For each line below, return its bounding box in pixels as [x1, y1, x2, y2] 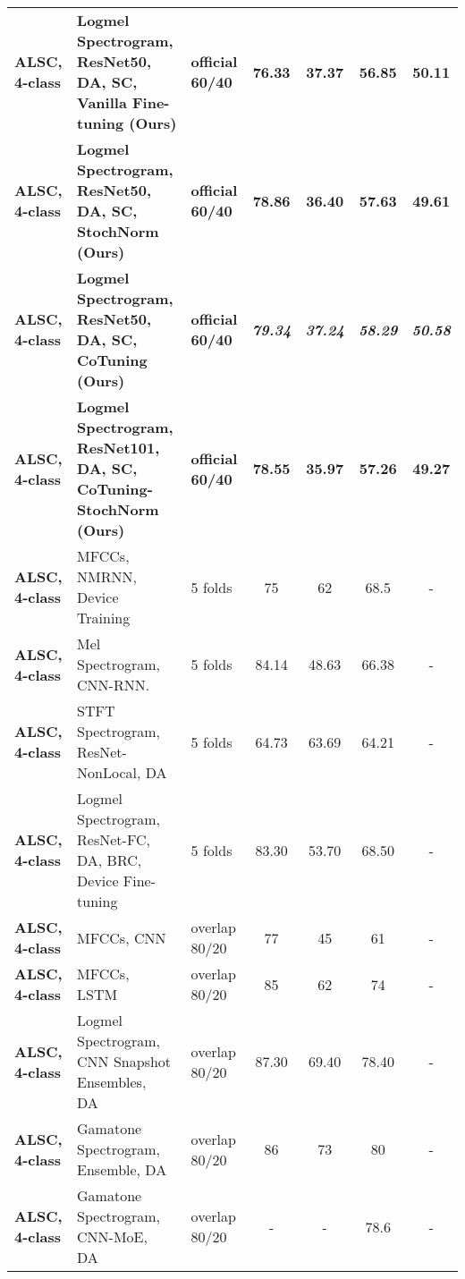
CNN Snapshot [77, 1051, 172, 1071]
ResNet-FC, [77, 829, 150, 850]
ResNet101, [77, 437, 160, 458]
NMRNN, [77, 566, 137, 587]
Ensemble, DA [77, 1159, 167, 1180]
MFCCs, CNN [77, 927, 166, 948]
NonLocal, [77, 762, 141, 783]
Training [77, 607, 131, 628]
